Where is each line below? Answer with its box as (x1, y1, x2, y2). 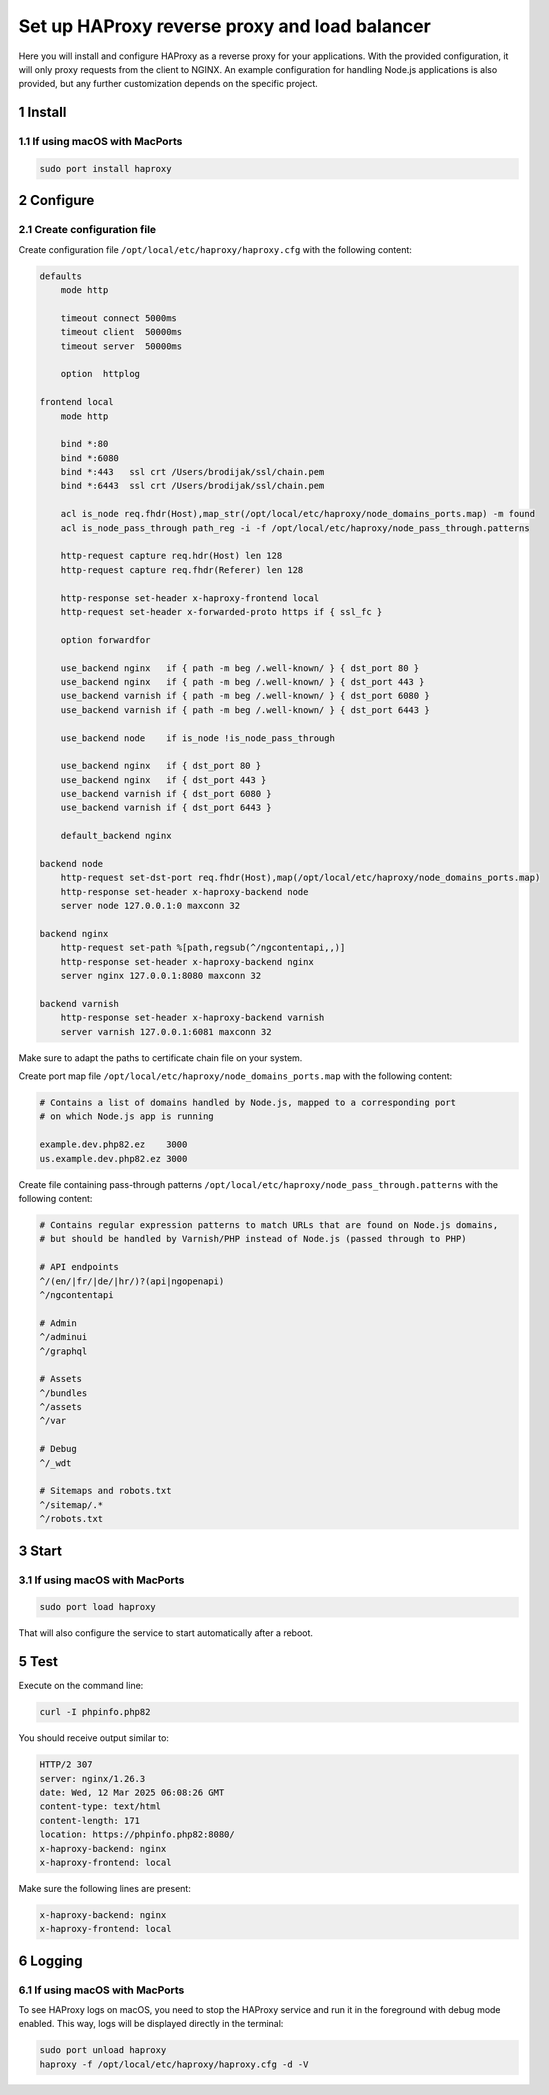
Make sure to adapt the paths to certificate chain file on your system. (18, 1051, 303, 1064)
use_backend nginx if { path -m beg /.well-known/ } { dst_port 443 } (60, 676, 425, 687)
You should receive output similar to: (18, 1732, 170, 1744)
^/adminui (39, 1331, 88, 1343)
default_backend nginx (60, 830, 172, 842)
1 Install (18, 104, 67, 121)
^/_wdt (39, 1457, 72, 1469)
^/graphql (39, 1345, 88, 1357)
